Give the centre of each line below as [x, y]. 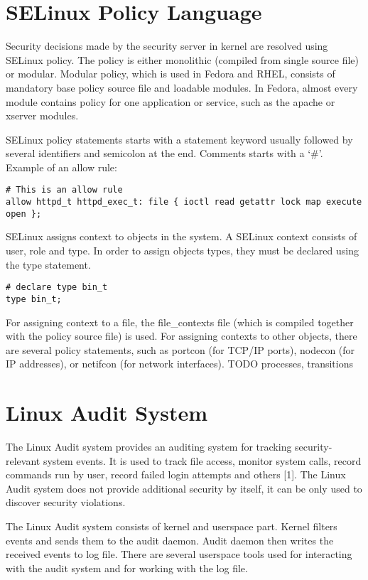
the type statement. [48, 264]
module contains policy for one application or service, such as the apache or [171, 101]
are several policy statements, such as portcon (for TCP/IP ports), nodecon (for [180, 349]
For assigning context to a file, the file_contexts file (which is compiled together [180, 322]
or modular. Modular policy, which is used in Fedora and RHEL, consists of [171, 74]
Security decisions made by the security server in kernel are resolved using [167, 46]
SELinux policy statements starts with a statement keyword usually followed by [179, 139]
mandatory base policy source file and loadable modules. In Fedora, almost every [182, 87]
